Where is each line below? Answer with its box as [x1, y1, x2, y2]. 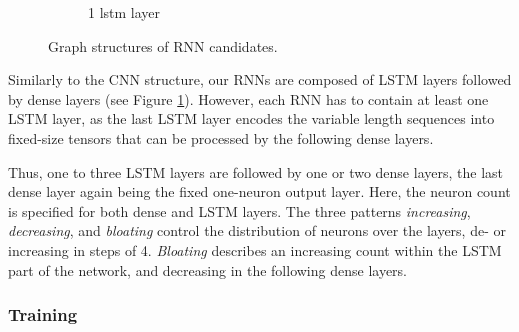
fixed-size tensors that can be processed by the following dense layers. [8, 127, 434, 148]
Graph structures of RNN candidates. [48, 35, 278, 56]
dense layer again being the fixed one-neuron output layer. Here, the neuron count [8, 181, 511, 202]
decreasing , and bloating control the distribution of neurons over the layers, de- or [8, 220, 506, 241]
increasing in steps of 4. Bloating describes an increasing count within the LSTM [8, 239, 502, 260]
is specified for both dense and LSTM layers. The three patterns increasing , [8, 200, 471, 221]
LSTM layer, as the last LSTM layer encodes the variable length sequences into [8, 108, 495, 129]
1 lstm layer [88, 2, 161, 22]
